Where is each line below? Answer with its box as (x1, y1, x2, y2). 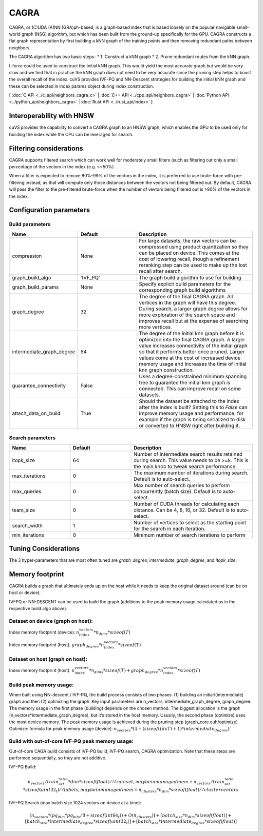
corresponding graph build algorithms (139, 286, 226, 293)
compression (12, 252, 42, 259)
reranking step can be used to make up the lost (139, 262, 247, 268)
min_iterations (12, 531, 44, 538)
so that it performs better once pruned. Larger (139, 348, 245, 355)
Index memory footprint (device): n (9, 630, 80, 635)
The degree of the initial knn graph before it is (139, 330, 244, 337)
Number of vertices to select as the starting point (133, 519, 246, 526)
